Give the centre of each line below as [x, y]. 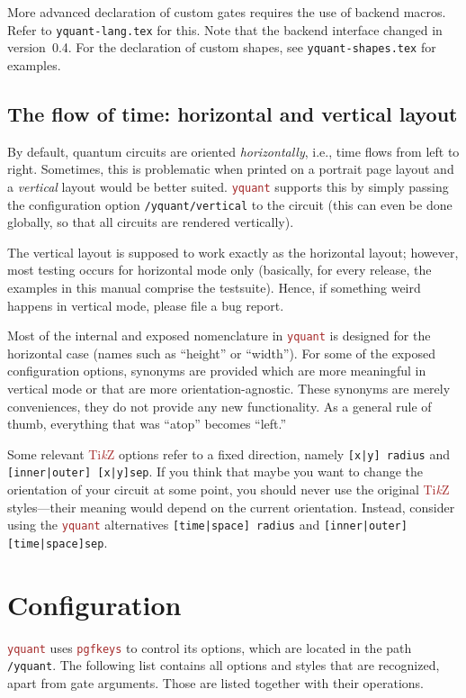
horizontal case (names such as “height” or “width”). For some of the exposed [221, 353]
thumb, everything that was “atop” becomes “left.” [147, 424]
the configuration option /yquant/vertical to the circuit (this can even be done [230, 204]
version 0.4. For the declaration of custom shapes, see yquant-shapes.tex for [222, 47]
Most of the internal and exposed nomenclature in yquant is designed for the [219, 335]
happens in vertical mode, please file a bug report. [146, 305]
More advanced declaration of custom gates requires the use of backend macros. [227, 12]
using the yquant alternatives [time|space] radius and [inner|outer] [207, 525]
